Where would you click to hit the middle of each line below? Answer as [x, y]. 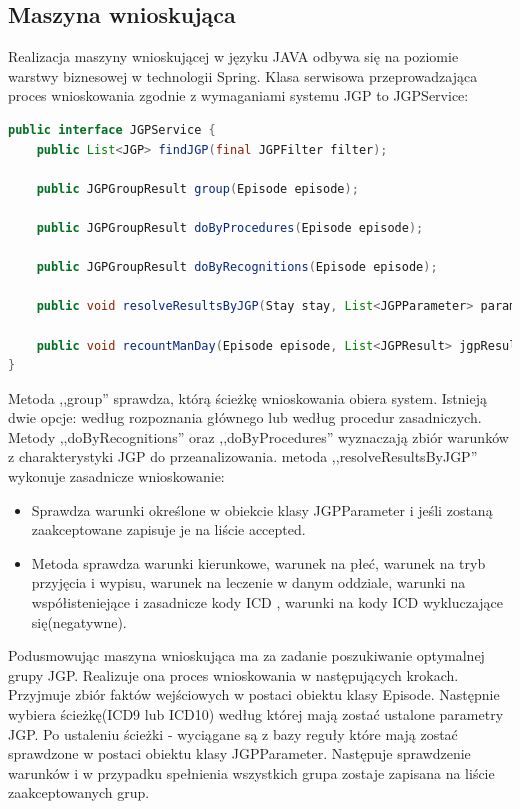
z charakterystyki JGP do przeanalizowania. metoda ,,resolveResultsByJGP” [243, 456]
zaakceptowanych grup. [79, 792]
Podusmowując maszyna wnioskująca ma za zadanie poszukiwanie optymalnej [246, 655]
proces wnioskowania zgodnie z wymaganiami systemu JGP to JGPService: [238, 95]
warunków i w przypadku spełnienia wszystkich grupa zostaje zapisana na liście [251, 772]
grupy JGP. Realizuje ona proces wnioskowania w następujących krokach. [233, 674]
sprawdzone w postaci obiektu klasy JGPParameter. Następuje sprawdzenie [239, 753]
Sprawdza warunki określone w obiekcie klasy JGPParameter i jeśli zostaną [262, 509]
